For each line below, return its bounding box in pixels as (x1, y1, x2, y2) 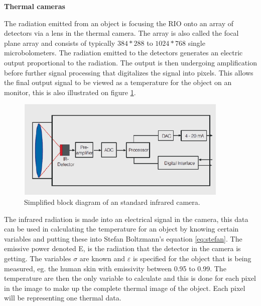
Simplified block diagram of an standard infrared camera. (24, 196, 200, 207)
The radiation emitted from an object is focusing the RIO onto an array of (4, 18, 234, 28)
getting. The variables (4, 253, 71, 263)
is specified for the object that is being (133, 253, 251, 263)
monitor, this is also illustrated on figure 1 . (4, 87, 136, 97)
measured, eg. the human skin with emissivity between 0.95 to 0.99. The (4, 263, 226, 273)
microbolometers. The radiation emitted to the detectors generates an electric (4, 47, 243, 58)
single (188, 37, 205, 48)
